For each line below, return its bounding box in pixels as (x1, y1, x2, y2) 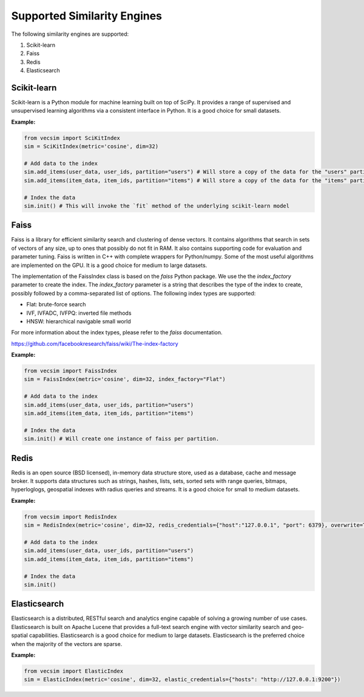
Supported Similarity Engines (11, 9, 163, 22)
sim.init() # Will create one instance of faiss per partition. (24, 436, 220, 442)
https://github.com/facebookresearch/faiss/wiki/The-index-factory (11, 340, 178, 347)
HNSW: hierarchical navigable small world (26, 317, 131, 325)
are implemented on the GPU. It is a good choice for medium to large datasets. (11, 261, 207, 269)
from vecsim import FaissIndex (24, 368, 118, 374)
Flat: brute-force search (26, 301, 86, 308)
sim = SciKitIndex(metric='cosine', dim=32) (24, 143, 159, 150)
